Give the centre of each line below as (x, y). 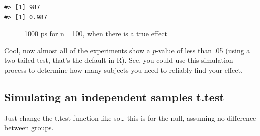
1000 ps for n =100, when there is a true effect (96, 33)
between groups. (29, 128)
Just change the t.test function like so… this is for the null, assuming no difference (130, 118)
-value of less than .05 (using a (203, 50)
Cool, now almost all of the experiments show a (77, 50)
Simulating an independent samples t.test (114, 97)
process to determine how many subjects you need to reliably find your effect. (123, 70)
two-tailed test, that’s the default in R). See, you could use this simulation (119, 60)
